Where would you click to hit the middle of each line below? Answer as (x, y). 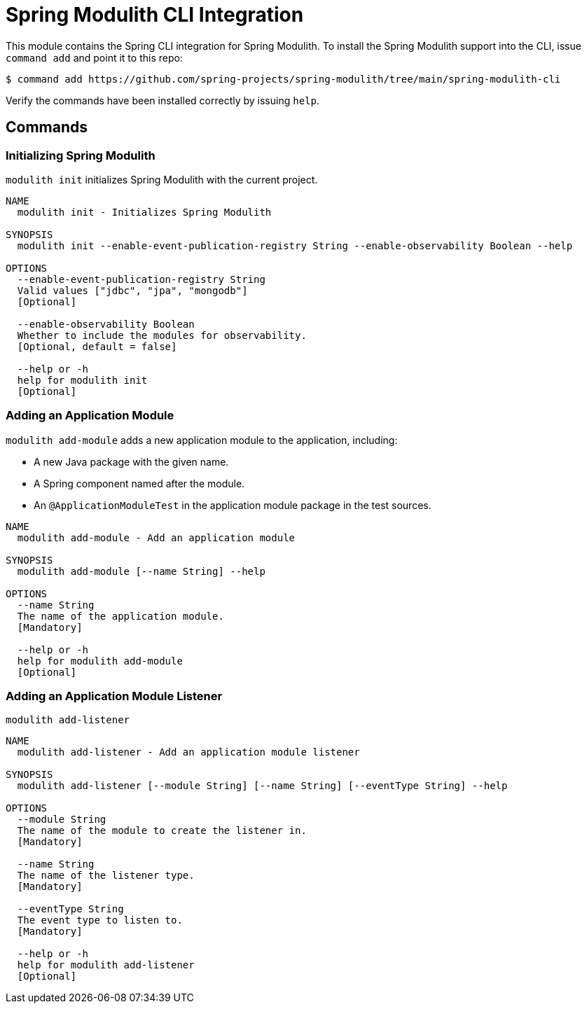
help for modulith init (82, 380)
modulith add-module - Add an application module (156, 537)
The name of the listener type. (106, 876)
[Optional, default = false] (97, 346)
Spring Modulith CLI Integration (155, 15)
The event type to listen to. (100, 920)
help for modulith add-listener (106, 965)
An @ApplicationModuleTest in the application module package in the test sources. (233, 505)
